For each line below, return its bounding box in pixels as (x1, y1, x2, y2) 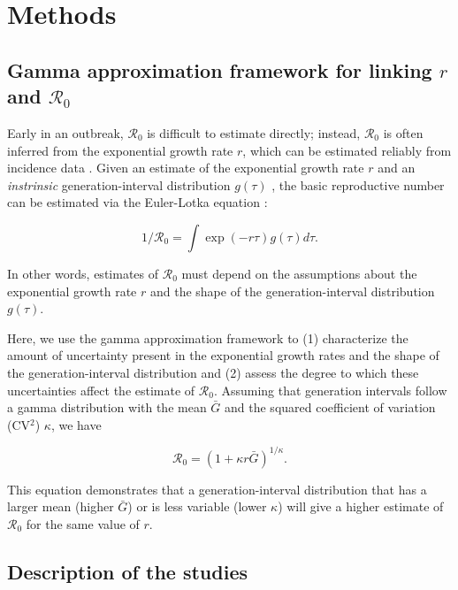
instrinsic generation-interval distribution (7, 175, 231, 194)
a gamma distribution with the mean (7, 398, 207, 417)
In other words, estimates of (7, 264, 159, 282)
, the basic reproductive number (271, 175, 445, 194)
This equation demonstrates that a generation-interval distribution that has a (7, 479, 427, 498)
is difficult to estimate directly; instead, (147, 123, 361, 142)
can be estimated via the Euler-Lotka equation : (7, 193, 268, 211)
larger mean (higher (7, 497, 114, 516)
